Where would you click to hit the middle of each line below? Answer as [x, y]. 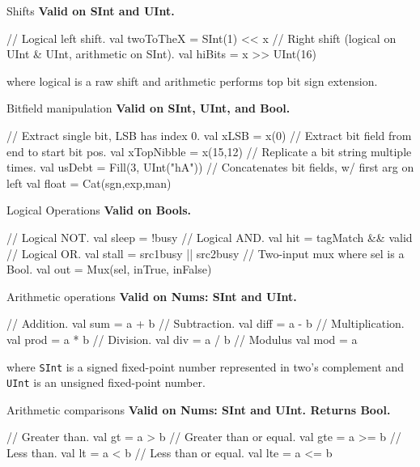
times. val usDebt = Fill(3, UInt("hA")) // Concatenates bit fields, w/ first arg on [210, 167]
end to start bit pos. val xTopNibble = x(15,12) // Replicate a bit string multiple [209, 151]
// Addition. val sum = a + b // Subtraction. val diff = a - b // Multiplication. [206, 323]
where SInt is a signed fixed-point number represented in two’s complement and [206, 366]
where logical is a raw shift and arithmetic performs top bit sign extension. [192, 81]
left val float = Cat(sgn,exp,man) [89, 183]
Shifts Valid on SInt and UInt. [91, 11]
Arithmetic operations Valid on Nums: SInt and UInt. [152, 296]
